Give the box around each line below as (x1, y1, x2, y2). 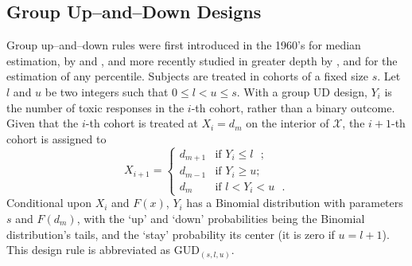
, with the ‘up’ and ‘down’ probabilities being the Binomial (76, 209, 365, 226)
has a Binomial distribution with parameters (186, 194, 403, 211)
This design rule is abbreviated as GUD (6, 241, 200, 258)
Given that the (6, 115, 79, 131)
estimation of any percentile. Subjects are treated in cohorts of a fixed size (6, 68, 369, 84)
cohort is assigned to (6, 130, 107, 147)
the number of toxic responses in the (6, 99, 185, 115)
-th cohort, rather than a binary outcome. (191, 99, 395, 115)
